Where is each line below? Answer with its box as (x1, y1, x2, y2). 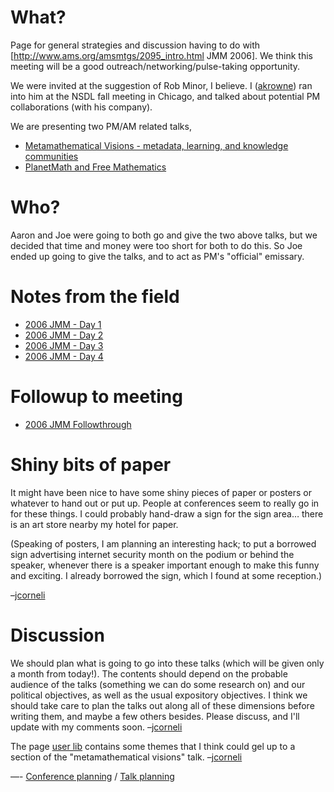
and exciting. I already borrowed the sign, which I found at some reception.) (10, 569, 323, 581)
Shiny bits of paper (10, 453, 172, 476)
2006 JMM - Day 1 (24, 318, 102, 330)
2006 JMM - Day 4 (24, 350, 104, 362)
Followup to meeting (10, 386, 183, 408)
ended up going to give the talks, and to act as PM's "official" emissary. (10, 250, 305, 262)
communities (24, 150, 79, 162)
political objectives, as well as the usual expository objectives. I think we (10, 689, 308, 701)
